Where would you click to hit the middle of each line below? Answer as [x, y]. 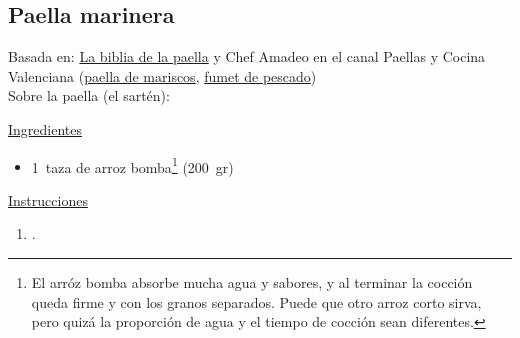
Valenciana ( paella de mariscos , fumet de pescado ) [162, 75]
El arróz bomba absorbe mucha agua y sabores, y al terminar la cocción [252, 282]
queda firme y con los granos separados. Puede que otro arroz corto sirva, [256, 301]
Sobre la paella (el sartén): [89, 95]
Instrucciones [48, 199]
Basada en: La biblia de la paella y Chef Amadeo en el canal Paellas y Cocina [247, 56]
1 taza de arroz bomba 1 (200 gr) [132, 165]
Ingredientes [45, 128]
